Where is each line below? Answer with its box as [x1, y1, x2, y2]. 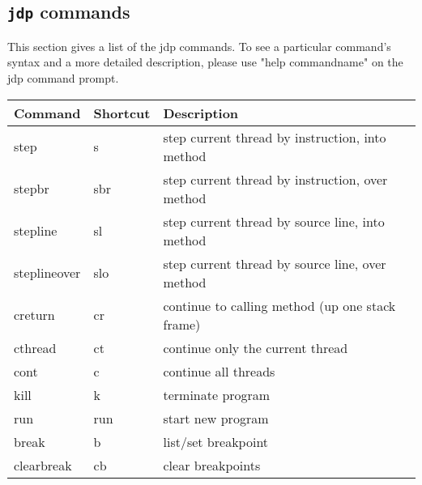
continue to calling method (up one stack [163, 296, 396, 315]
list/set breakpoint [163, 432, 269, 451]
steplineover [14, 263, 81, 283]
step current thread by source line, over [163, 253, 386, 273]
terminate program [163, 385, 271, 404]
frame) [163, 314, 201, 334]
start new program [163, 408, 269, 428]
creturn [14, 305, 55, 325]
